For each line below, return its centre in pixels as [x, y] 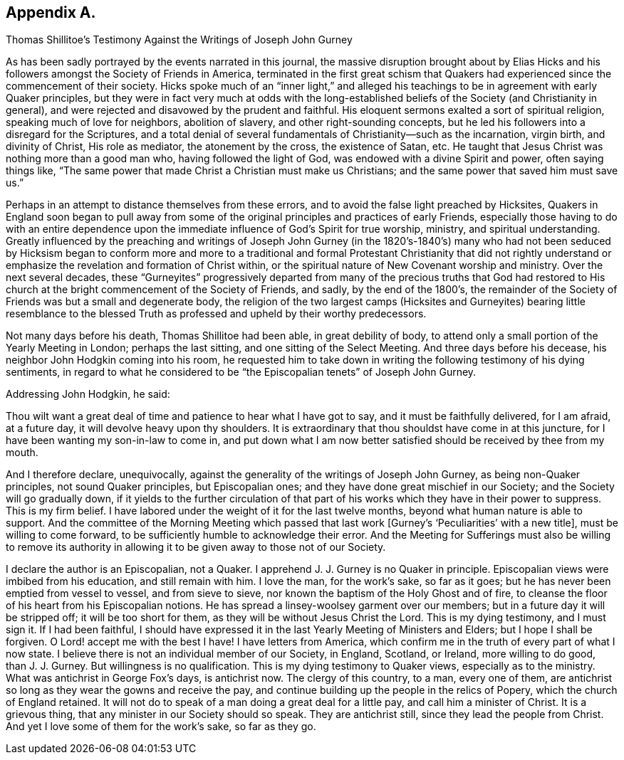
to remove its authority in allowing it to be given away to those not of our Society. [196, 547]
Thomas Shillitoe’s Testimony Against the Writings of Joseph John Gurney [179, 40]
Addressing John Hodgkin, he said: [88, 394]
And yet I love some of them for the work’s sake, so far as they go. [161, 727]
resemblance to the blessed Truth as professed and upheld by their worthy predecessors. [216, 314]
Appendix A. [51, 12]
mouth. [22, 453]
